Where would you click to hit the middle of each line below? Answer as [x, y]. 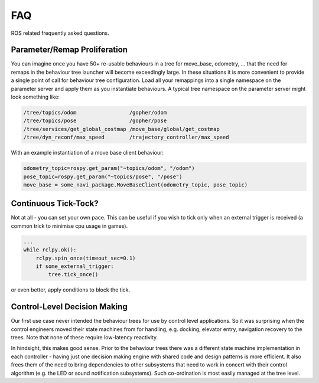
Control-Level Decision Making [69, 307]
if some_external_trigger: [75, 266]
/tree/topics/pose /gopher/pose [95, 121]
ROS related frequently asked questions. [60, 33]
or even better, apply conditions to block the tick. [70, 290]
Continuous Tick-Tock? [55, 204]
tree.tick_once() [73, 275]
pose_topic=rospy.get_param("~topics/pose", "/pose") [103, 176]
